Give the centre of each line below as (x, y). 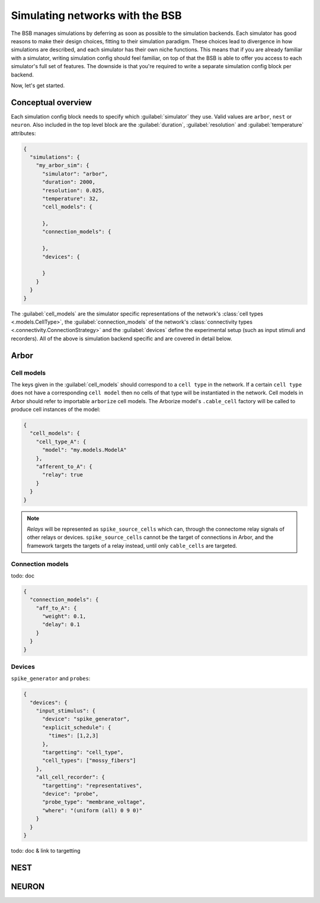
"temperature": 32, (71, 198)
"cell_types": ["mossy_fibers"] (89, 761)
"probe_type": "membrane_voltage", (94, 802)
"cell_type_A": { (61, 441)
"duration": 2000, (69, 182)
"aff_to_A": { (56, 608)
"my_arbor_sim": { (63, 165)
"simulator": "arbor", (75, 174)
